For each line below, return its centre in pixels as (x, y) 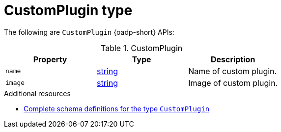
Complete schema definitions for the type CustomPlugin (117, 108)
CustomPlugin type (68, 10)
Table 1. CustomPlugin (141, 48)
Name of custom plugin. (233, 71)
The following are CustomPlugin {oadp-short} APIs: (89, 32)
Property (50, 59)
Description (233, 59)
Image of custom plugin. (233, 83)
